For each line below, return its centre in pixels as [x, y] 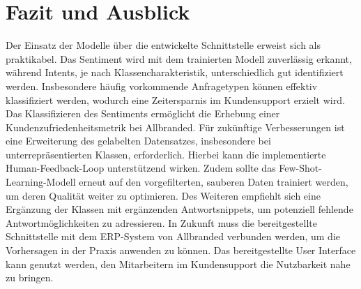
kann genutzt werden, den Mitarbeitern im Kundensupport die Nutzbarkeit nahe [178, 264]
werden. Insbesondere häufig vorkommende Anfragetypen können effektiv [162, 86]
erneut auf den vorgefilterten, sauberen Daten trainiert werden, [214, 182]
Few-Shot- [300, 168]
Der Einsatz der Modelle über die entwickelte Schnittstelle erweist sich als [163, 45]
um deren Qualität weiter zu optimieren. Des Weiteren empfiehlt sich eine [163, 195]
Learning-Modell [41, 182]
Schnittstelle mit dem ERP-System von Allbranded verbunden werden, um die [173, 236]
